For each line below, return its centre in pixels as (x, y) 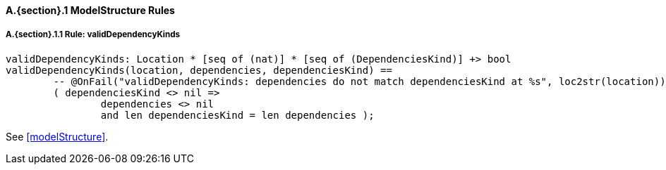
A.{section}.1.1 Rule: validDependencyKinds (93, 35)
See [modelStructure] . (57, 136)
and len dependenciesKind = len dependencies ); (237, 115)
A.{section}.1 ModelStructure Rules (90, 10)
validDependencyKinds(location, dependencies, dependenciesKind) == (199, 70)
